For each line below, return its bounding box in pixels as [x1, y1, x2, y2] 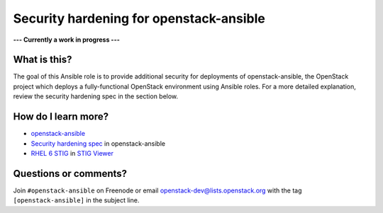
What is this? [13, 54, 72, 66]
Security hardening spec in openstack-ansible [30, 139, 166, 148]
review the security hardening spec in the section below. [13, 92, 179, 100]
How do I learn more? [13, 110, 109, 123]
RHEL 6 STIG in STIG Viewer [30, 149, 113, 157]
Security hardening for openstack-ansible [13, 11, 265, 26]
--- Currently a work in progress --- [13, 35, 120, 44]
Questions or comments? [13, 167, 128, 180]
